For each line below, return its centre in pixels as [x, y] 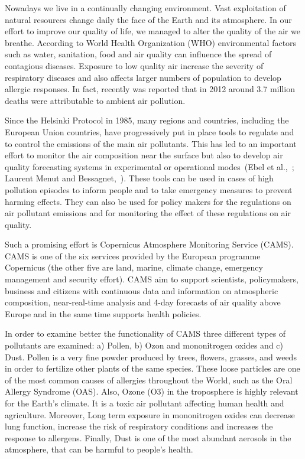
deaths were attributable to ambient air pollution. [95, 100]
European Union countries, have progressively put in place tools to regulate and [150, 131]
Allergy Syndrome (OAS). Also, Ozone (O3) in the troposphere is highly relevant [152, 391]
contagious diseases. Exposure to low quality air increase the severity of [134, 65]
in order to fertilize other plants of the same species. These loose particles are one [152, 368]
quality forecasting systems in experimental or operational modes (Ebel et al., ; [150, 166]
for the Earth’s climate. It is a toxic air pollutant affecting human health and [145, 403]
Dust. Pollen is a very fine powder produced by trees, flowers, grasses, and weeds [151, 357]
